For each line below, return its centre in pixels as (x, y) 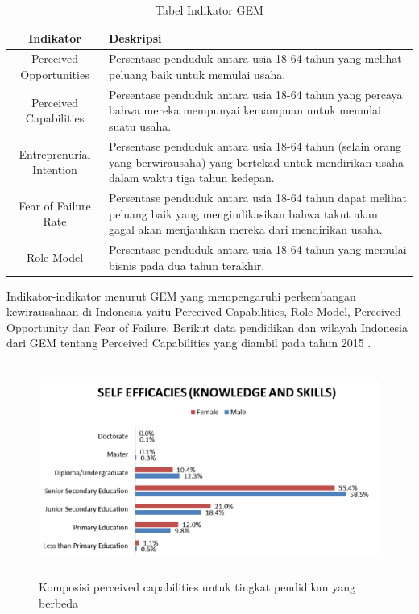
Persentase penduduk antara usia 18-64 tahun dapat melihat (258, 197)
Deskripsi (135, 37)
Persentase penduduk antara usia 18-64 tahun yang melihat (255, 58)
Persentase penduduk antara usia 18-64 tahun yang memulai (258, 249)
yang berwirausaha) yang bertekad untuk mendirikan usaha (256, 162)
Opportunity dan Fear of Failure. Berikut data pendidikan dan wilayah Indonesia (207, 327)
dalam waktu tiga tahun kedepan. (192, 178)
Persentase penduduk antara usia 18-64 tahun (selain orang (255, 145)
